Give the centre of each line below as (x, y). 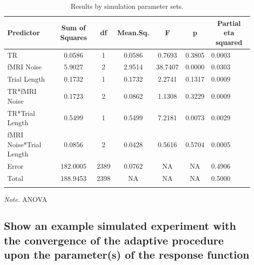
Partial (229, 23)
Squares (74, 37)
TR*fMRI (22, 91)
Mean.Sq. (133, 33)
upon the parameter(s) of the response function (127, 254)
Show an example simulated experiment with (120, 226)
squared (229, 42)
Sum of (74, 28)
